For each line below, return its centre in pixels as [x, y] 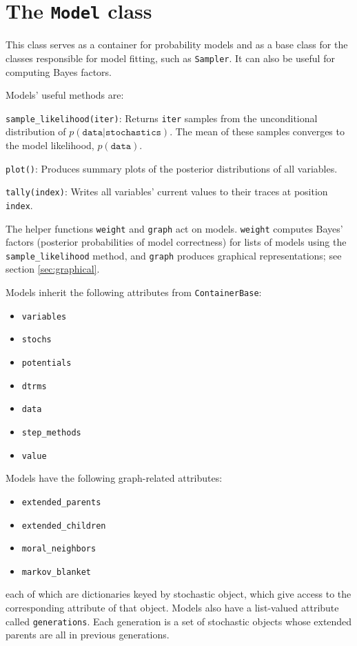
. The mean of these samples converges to [257, 131]
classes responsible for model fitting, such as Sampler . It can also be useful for [170, 58]
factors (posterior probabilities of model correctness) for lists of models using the [176, 242]
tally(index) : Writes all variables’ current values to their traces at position [167, 192]
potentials [47, 363]
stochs [37, 340]
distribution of [36, 131]
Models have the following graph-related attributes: [114, 478]
